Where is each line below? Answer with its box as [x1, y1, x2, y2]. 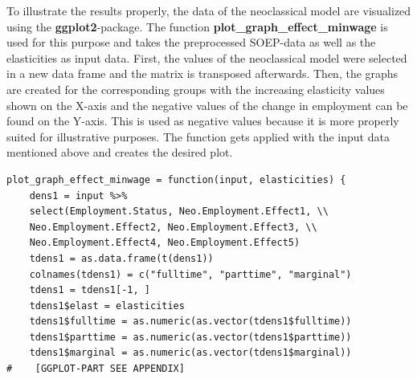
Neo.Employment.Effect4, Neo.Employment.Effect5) [29, 237, 300, 249]
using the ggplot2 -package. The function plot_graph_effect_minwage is [6, 18, 388, 35]
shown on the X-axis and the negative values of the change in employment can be [6, 96, 408, 113]
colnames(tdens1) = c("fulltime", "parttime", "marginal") [29, 268, 352, 280]
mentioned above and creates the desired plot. [6, 144, 233, 161]
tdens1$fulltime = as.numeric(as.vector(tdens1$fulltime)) [29, 316, 352, 328]
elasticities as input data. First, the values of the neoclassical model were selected [6, 49, 407, 66]
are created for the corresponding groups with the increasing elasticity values [6, 80, 385, 97]
